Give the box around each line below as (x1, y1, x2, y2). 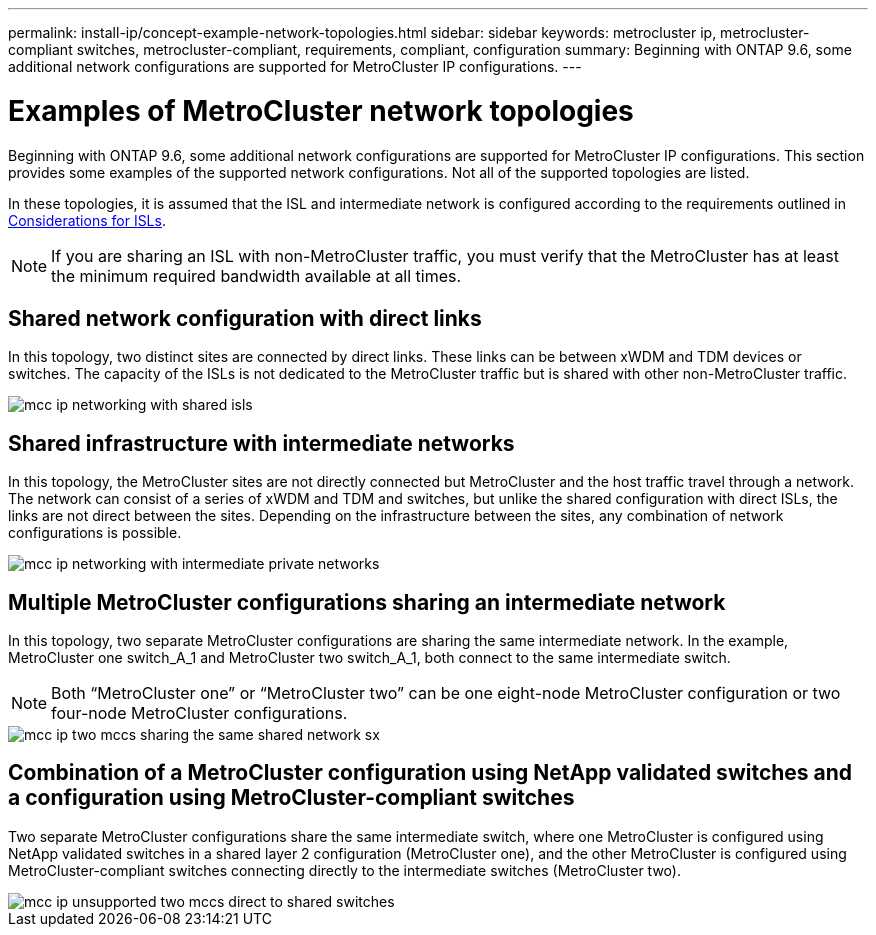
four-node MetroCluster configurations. (51, 703, 348, 724)
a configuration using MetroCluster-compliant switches (8, 785, 575, 811)
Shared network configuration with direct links (8, 305, 482, 331)
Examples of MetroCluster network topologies (8, 93, 634, 128)
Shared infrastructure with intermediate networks (8, 430, 515, 456)
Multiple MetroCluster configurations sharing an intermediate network (8, 589, 726, 615)
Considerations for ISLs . (8, 211, 166, 229)
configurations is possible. (8, 524, 182, 542)
